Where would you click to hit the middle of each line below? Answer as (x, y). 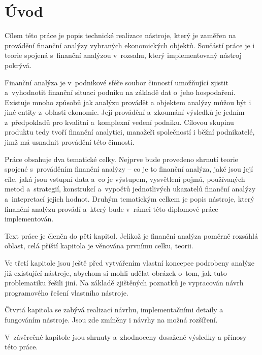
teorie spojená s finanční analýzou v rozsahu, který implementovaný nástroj (123, 55)
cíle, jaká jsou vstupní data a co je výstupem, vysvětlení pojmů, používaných (125, 179)
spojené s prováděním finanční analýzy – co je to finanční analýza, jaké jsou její (129, 169)
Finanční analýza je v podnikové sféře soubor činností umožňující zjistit (117, 82)
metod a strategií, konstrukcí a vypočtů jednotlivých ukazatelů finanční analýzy (130, 189)
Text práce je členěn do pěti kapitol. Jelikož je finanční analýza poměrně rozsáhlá (131, 235)
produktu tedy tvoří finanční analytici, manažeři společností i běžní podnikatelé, (130, 132)
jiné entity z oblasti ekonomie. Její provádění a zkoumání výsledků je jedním (125, 112)
